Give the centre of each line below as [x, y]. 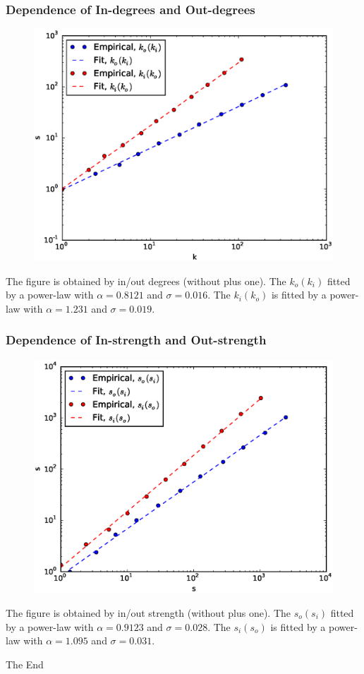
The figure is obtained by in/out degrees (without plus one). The [146, 281]
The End [25, 664]
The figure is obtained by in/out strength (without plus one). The [148, 613]
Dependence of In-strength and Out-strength [136, 340]
